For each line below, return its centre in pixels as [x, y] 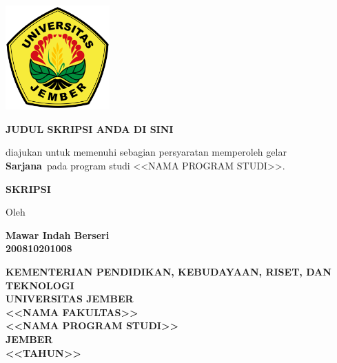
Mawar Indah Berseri [58, 235]
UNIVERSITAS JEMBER [70, 299]
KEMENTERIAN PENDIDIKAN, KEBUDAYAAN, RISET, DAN [168, 271]
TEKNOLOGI [40, 285]
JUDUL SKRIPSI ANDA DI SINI [90, 128]
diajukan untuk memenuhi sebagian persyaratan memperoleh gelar [146, 152]
